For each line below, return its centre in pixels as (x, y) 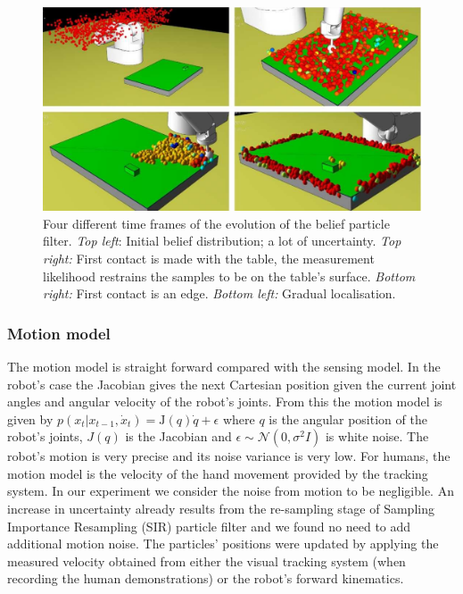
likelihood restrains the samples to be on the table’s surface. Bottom (229, 276)
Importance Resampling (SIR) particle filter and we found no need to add (209, 526)
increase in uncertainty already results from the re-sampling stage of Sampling (221, 509)
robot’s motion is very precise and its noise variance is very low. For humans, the (229, 456)
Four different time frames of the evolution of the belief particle (216, 223)
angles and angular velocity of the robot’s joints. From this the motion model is (225, 402)
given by (30, 418)
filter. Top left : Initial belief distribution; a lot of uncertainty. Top (222, 241)
